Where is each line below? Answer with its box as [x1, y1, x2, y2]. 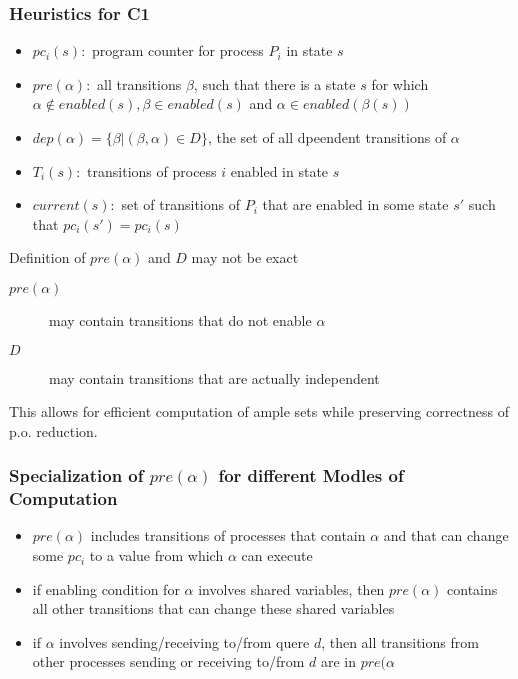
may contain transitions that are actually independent [49, 367, 380, 388]
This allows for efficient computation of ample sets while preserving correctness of [9, 401, 510, 422]
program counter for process [92, 40, 264, 61]
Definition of [9, 247, 86, 268]
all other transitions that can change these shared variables [32, 598, 395, 619]
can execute [241, 545, 313, 566]
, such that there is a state [193, 73, 356, 94]
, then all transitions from [321, 631, 479, 652]
